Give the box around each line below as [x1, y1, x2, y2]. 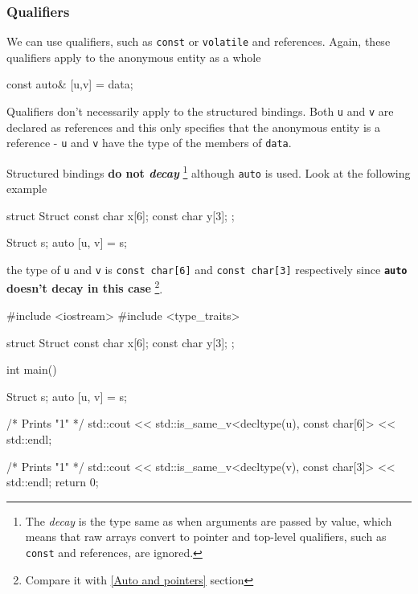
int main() [6, 361, 57, 378]
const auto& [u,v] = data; [6, 76, 133, 92]
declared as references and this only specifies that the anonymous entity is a [6, 118, 380, 135]
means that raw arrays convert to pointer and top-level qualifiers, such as [25, 528, 387, 545]
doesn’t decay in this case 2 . [6, 277, 163, 297]
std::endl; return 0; [6, 473, 99, 490]
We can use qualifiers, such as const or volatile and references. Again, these [6, 33, 391, 50]
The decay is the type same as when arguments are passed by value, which [25, 512, 392, 529]
